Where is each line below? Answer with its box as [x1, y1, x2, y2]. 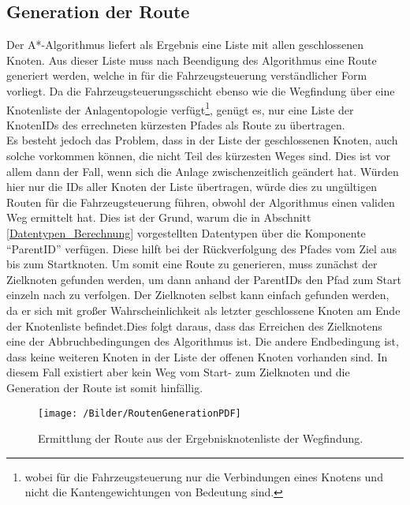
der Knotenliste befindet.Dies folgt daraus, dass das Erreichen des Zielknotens [6, 317, 382, 334]
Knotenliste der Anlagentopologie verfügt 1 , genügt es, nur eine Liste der [6, 99, 354, 118]
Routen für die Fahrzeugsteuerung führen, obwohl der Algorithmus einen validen [6, 193, 395, 210]
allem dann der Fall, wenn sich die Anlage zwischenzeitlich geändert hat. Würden [6, 163, 399, 179]
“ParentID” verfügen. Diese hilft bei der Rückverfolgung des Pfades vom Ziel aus [6, 240, 397, 256]
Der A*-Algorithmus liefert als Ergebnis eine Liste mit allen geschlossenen [6, 36, 364, 53]
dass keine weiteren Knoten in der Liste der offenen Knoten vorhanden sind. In [6, 348, 388, 365]
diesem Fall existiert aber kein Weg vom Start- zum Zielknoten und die [6, 364, 350, 380]
